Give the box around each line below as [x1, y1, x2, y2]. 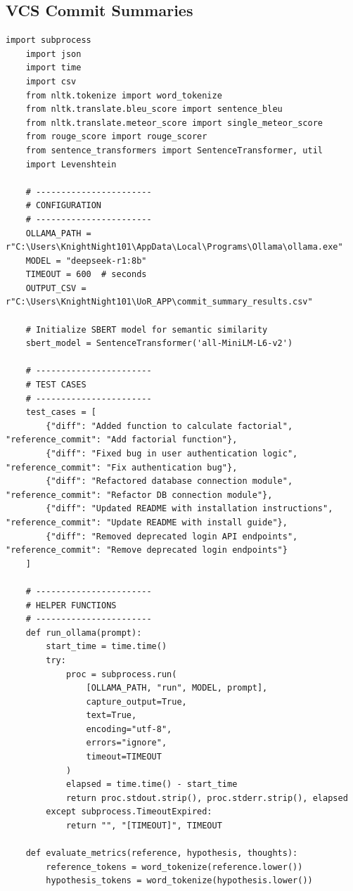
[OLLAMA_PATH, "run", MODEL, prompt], [86, 683, 268, 693]
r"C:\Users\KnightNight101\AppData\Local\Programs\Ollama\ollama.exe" [6, 242, 343, 252]
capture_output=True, [86, 696, 187, 707]
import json [25, 49, 82, 59]
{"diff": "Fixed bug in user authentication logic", [46, 449, 298, 459]
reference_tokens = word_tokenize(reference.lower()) [46, 861, 303, 872]
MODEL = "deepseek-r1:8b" [25, 255, 147, 266]
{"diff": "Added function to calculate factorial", [46, 421, 293, 431]
